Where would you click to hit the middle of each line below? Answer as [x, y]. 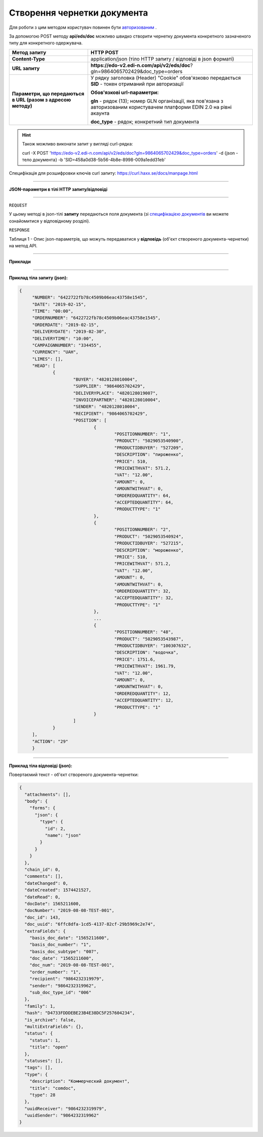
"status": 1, [45, 1040]
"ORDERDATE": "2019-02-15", [66, 325]
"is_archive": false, [50, 1020]
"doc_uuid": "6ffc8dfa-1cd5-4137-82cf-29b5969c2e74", [90, 924]
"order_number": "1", [55, 972]
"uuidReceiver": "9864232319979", [66, 1108]
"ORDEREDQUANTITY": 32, [142, 591]
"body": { [36, 801]
